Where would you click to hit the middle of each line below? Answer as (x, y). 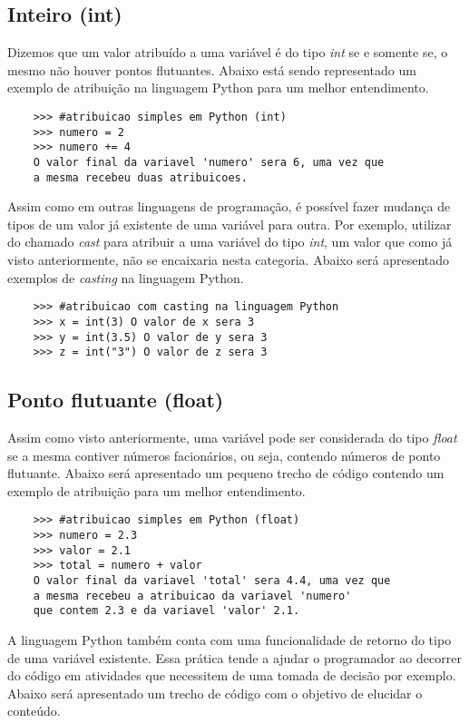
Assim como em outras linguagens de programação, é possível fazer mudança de (229, 206)
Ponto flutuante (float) (116, 400)
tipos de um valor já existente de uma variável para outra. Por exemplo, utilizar (230, 224)
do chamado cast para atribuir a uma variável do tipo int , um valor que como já (230, 242)
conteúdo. (34, 711)
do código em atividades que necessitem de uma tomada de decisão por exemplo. (232, 675)
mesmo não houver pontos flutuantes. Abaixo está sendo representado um (212, 69)
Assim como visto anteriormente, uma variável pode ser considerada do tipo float (232, 438)
